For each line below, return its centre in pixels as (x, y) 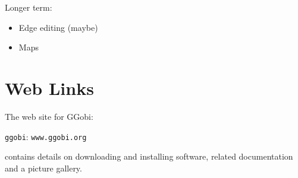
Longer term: (29, 7)
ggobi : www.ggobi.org (46, 136)
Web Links (49, 88)
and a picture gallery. (43, 168)
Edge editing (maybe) (58, 27)
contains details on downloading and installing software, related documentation (149, 156)
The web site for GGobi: (49, 116)
